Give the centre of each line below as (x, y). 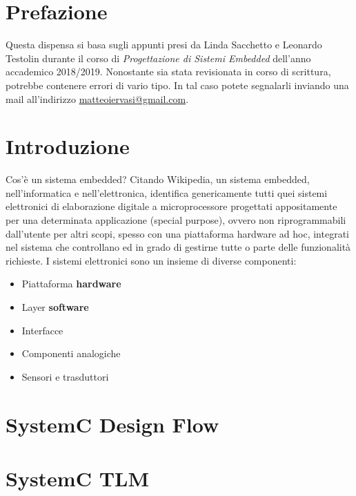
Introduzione (68, 146)
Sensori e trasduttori (65, 376)
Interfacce (42, 330)
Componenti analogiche (71, 353)
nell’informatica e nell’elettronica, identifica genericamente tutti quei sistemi (167, 192)
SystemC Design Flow (112, 424)
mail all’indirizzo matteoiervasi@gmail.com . (97, 98)
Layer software (55, 306)
